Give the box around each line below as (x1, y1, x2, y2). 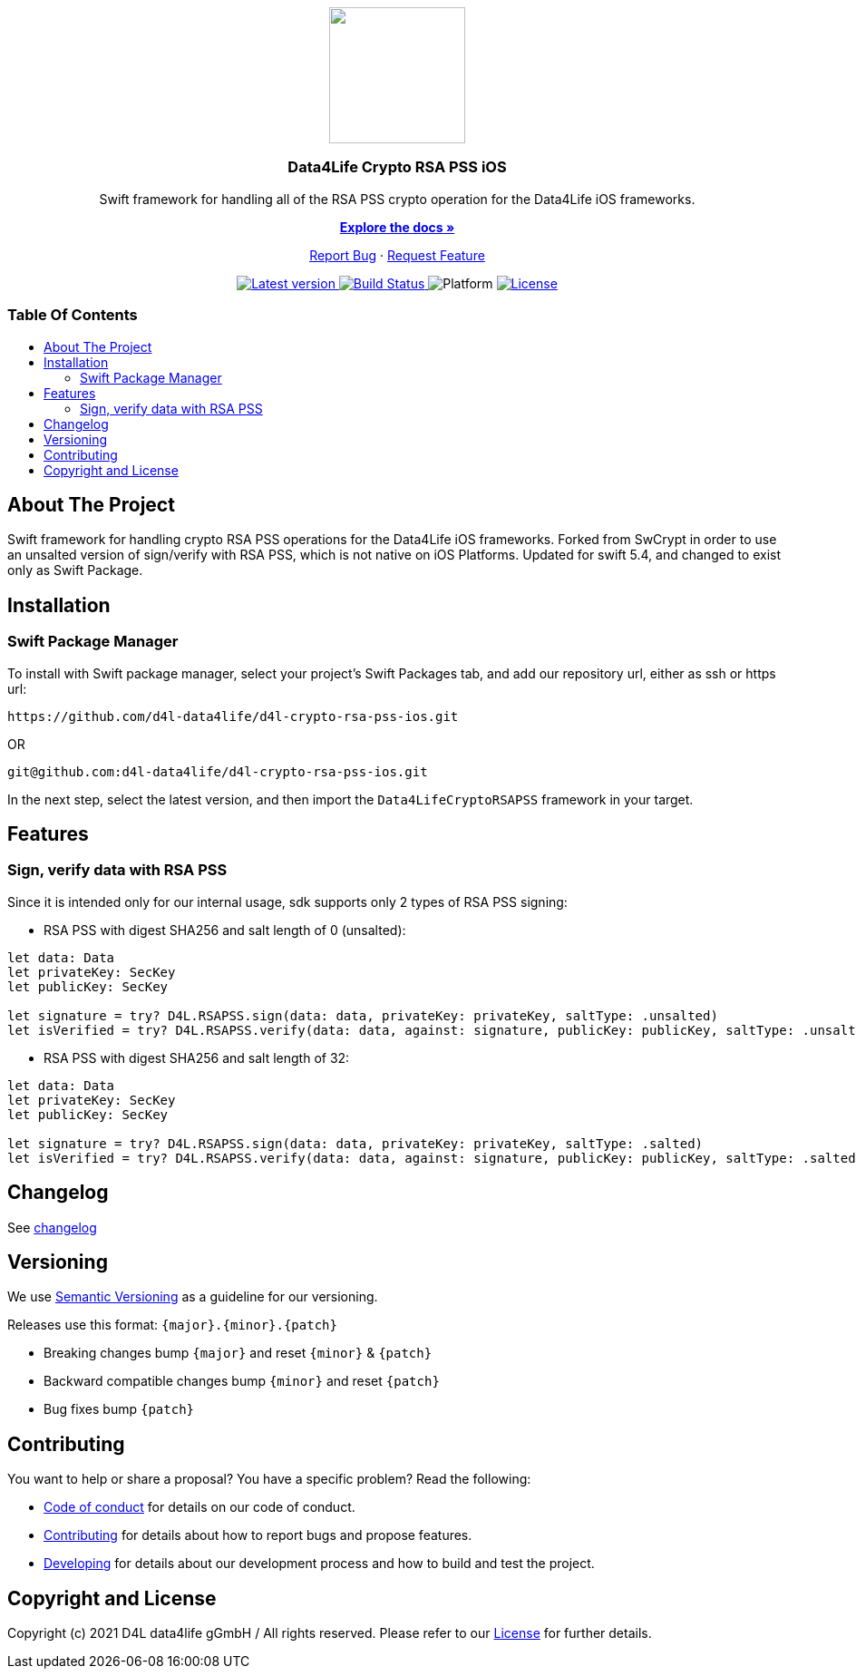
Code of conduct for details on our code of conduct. (44, 1499, 355, 1515)
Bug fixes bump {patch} (44, 1401, 194, 1418)
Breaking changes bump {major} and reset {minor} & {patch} (44, 1345, 433, 1361)
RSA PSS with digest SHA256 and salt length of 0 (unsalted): (44, 921, 406, 938)
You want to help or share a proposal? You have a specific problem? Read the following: (7, 1471, 531, 1487)
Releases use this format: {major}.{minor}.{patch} (7, 1317, 337, 1333)
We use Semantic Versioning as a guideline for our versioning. (7, 1289, 378, 1305)
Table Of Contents (7, 306, 138, 325)
